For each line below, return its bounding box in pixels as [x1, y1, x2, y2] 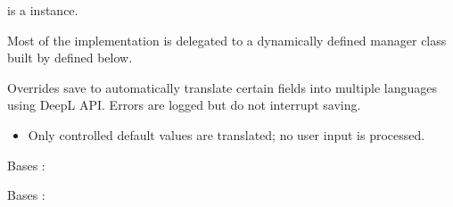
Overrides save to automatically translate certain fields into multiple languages [7, 78, 437, 96]
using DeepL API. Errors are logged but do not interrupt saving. [7, 95, 361, 114]
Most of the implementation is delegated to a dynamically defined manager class [7, 30, 447, 49]
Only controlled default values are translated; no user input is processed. [28, 125, 425, 144]
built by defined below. [7, 48, 133, 67]
